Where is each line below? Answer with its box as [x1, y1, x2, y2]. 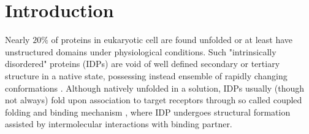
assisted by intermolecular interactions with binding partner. [5, 117, 232, 130]
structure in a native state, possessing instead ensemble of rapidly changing [5, 69, 288, 82]
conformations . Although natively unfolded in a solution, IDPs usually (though [5, 81, 305, 94]
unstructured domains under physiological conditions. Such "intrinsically [5, 45, 277, 58]
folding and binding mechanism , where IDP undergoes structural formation [5, 105, 291, 118]
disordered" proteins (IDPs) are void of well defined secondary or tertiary [5, 57, 280, 70]
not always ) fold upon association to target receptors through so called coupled [5, 93, 302, 106]
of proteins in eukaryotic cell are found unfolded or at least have [51, 33, 292, 46]
